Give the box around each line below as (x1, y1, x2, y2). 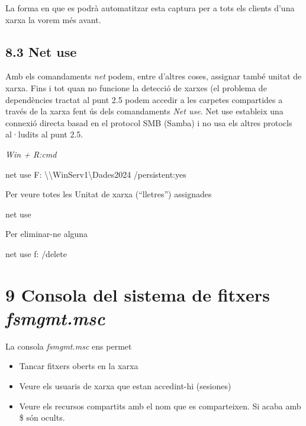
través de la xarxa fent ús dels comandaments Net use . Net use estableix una (5, 105, 284, 117)
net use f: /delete (5, 247, 67, 260)
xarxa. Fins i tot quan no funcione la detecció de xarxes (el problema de (5, 81, 267, 94)
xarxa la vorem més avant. (5, 13, 101, 25)
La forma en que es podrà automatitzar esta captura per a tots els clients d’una (5, 2, 295, 14)
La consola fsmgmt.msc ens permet (5, 339, 132, 352)
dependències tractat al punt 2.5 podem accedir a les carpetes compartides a (5, 93, 283, 105)
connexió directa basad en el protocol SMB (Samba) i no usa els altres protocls (5, 116, 292, 129)
